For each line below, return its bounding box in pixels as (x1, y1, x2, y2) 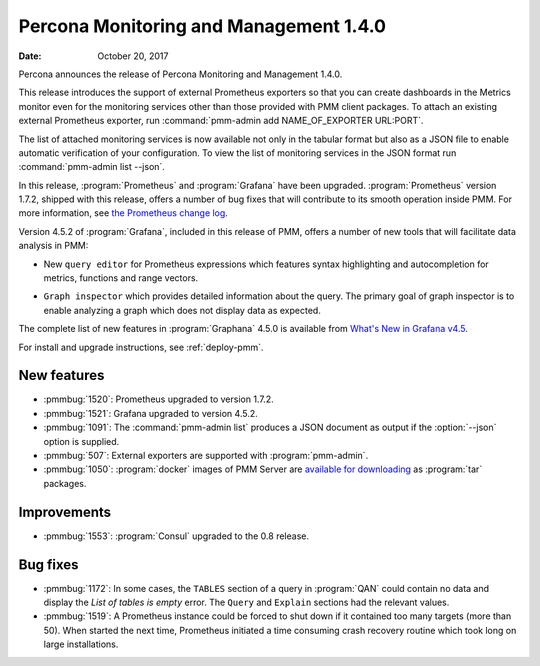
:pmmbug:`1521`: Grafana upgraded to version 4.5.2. (43, 407, 259, 419)
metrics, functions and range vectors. (43, 272, 199, 284)
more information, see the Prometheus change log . (18, 207, 229, 219)
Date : (18, 50, 42, 62)
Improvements (18, 503, 112, 520)
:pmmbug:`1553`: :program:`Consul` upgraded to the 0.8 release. (43, 530, 310, 542)
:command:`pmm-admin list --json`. (18, 161, 165, 173)
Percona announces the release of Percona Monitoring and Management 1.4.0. (18, 68, 343, 80)
